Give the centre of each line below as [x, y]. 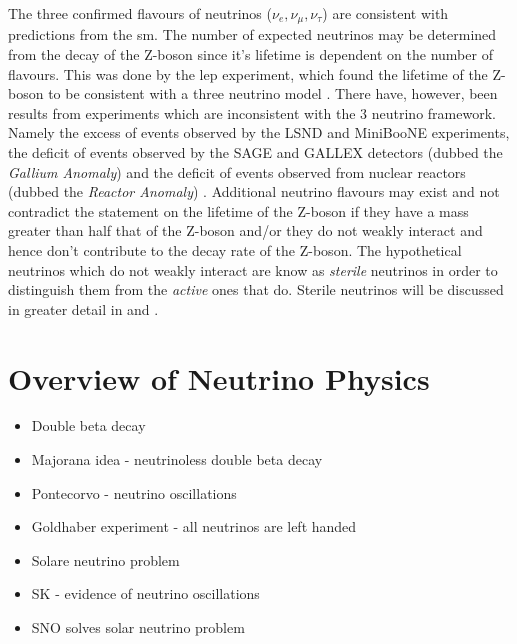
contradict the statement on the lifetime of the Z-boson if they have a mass [238, 210]
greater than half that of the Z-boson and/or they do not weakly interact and [245, 230]
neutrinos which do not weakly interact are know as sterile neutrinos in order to [253, 269]
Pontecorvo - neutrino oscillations [134, 492]
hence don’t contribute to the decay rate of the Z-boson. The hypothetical [235, 249]
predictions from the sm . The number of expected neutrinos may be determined [252, 34]
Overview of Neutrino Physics [219, 377]
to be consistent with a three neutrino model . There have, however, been [273, 93]
